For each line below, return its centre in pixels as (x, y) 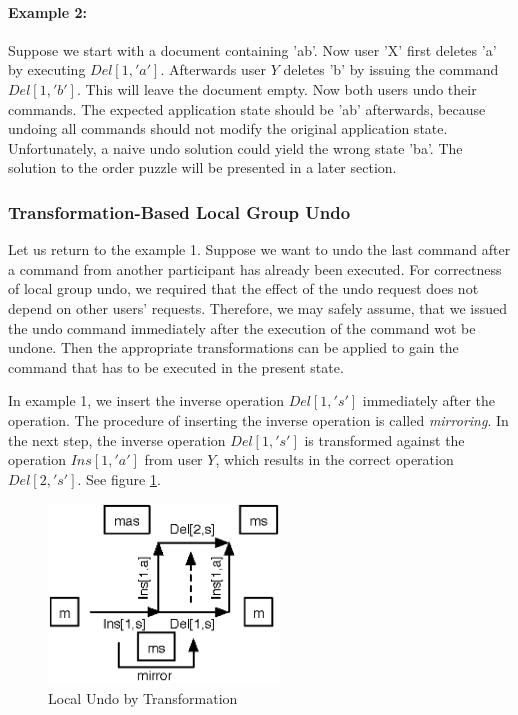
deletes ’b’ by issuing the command (391, 69)
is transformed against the (384, 439)
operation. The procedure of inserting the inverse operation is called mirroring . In (258, 419)
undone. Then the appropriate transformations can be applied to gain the (233, 347)
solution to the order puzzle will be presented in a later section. (202, 167)
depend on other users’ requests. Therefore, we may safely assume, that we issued (257, 307)
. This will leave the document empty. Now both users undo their (276, 88)
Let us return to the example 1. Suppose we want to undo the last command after (259, 249)
